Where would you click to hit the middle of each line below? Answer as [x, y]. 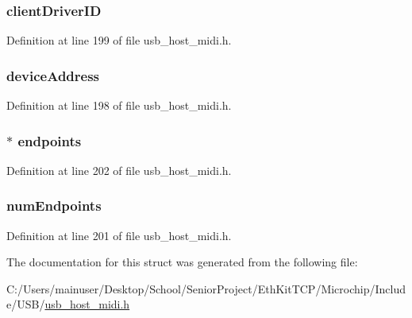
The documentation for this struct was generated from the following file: [182, 262]
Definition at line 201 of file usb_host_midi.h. [119, 235]
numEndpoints [54, 206]
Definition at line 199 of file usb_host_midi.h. [119, 40]
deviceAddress [53, 75]
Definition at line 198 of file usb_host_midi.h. [119, 105]
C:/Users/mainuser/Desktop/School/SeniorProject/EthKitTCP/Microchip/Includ [206, 288]
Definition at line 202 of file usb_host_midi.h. [119, 170]
